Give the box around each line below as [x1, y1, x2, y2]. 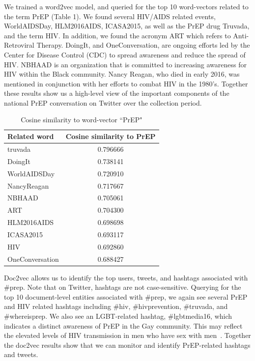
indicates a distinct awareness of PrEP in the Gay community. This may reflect [4, 320, 243, 331]
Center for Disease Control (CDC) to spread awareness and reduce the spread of [4, 49, 246, 59]
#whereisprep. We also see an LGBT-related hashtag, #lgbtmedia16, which [4, 311, 232, 321]
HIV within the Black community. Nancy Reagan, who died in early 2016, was [4, 69, 240, 79]
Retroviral [4, 40, 34, 50]
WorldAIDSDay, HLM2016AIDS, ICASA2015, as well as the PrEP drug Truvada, [4, 21, 250, 31]
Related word [7, 131, 54, 141]
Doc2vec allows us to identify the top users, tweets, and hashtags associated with [4, 272, 248, 282]
